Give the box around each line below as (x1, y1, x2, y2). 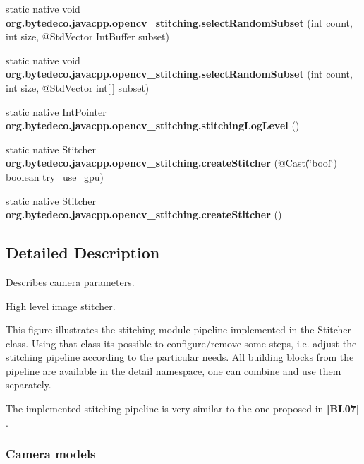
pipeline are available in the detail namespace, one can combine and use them (6, 363, 341, 378)
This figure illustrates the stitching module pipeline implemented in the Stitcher (6, 322, 352, 337)
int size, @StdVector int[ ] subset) (6, 80, 150, 95)
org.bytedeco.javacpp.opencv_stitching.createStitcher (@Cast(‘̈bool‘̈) (6, 155, 338, 170)
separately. (6, 377, 51, 392)
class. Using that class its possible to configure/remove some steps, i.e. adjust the (6, 335, 357, 350)
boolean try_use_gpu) (6, 169, 104, 184)
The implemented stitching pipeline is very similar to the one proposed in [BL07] (6, 401, 360, 416)
